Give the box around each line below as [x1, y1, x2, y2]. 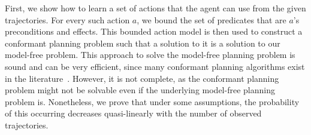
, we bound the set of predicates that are [137, 13, 286, 26]
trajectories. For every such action [5, 13, 130, 26]
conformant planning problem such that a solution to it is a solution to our [5, 36, 280, 49]
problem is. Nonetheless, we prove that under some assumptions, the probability [5, 95, 300, 108]
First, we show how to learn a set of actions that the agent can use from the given [5, 2, 306, 14]
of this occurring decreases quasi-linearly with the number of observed [5, 107, 262, 119]
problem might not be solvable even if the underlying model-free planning [5, 84, 275, 96]
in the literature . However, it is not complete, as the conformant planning [5, 72, 279, 84]
